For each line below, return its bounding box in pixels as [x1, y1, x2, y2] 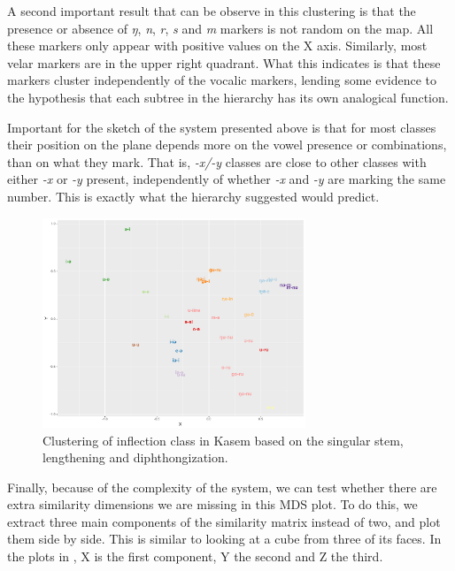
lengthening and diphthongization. [42, 448, 228, 467]
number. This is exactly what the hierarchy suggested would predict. [7, 187, 380, 205]
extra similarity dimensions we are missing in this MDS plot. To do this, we [7, 495, 418, 514]
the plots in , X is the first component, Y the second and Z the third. [7, 547, 383, 566]
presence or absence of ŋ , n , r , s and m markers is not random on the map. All [7, 19, 434, 37]
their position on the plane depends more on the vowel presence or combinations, [7, 135, 447, 154]
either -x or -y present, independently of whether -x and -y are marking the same [7, 170, 446, 188]
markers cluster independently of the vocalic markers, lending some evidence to [7, 71, 437, 89]
